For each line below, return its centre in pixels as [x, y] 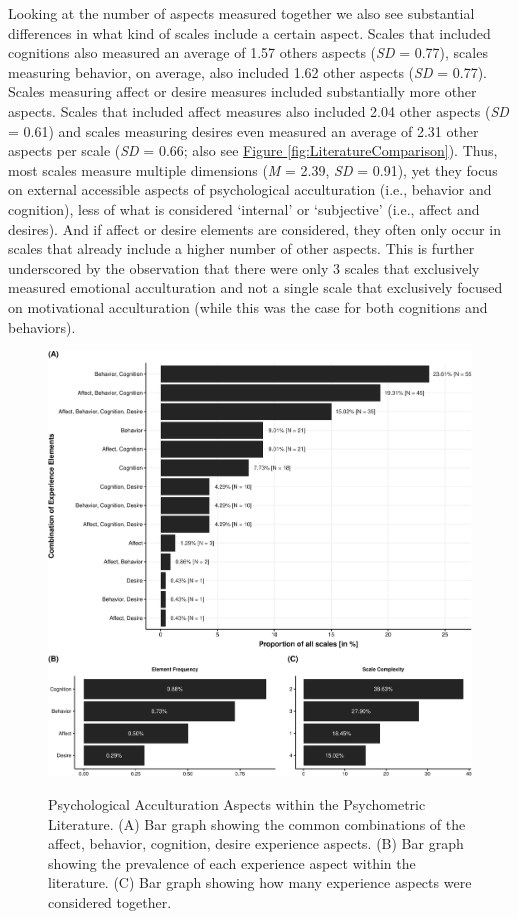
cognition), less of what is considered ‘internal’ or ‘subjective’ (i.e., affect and [244, 208]
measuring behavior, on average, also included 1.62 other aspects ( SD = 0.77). [247, 71]
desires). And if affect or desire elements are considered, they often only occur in [254, 228]
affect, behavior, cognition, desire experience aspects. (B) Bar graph [256, 843]
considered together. [110, 901]
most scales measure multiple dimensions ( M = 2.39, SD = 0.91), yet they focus [253, 169]
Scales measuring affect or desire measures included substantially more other [242, 91]
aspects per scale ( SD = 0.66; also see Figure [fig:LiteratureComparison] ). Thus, [253, 150]
